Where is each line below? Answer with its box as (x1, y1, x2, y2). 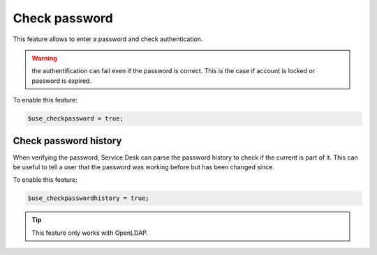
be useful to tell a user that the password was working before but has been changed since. (13, 162, 275, 171)
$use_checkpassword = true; (27, 115, 124, 123)
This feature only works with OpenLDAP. (31, 229, 149, 237)
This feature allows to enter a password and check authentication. (13, 35, 203, 43)
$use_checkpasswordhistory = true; (27, 194, 149, 202)
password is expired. (31, 77, 92, 85)
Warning (31, 54, 57, 62)
